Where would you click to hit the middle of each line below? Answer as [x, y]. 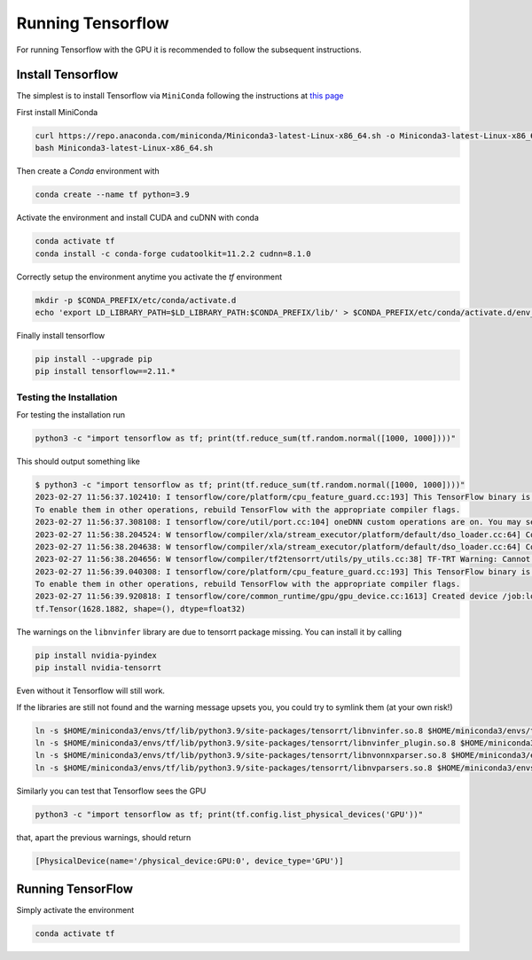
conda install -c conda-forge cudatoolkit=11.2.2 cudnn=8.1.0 [173, 254]
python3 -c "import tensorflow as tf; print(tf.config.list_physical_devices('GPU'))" [229, 814]
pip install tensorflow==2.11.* [106, 371]
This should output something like [78, 461]
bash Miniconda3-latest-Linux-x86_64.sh [124, 148]
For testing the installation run [71, 415]
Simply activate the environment [75, 910]
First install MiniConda [57, 112]
